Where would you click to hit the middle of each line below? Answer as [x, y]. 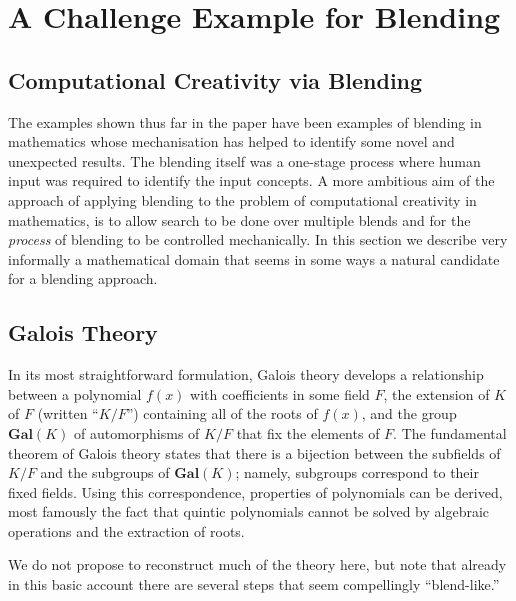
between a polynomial [75, 393]
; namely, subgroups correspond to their [357, 472]
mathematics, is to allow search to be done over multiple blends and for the [239, 219]
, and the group [409, 413]
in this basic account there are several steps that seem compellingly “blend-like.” [254, 584]
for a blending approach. [83, 278]
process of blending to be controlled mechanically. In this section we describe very [258, 239]
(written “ [68, 413]
